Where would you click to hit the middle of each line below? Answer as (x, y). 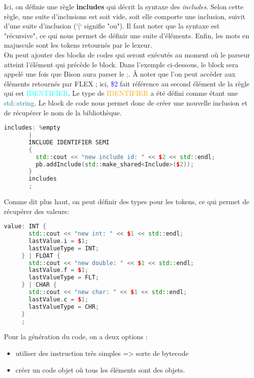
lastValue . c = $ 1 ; (58, 299)
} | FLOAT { (41, 256)
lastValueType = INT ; (64, 248)
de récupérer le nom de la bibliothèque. (63, 112)
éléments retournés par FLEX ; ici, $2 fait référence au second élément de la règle (127, 83)
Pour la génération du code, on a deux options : (76, 337)
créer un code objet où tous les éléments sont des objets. (100, 369)
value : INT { (25, 227)
